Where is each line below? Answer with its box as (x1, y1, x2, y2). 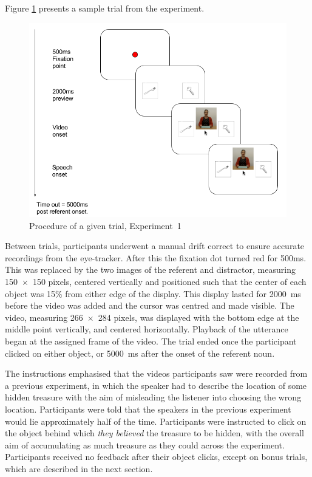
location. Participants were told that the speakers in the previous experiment (5, 402, 291, 415)
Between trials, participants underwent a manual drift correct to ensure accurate (5, 239, 305, 252)
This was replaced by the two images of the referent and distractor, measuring (5, 263, 296, 276)
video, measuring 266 (5, 311, 83, 323)
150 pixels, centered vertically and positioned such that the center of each (32, 275, 307, 287)
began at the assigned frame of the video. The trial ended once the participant (5, 334, 297, 347)
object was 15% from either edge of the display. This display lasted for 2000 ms (5, 287, 301, 300)
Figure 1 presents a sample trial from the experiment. (5, 2, 205, 14)
